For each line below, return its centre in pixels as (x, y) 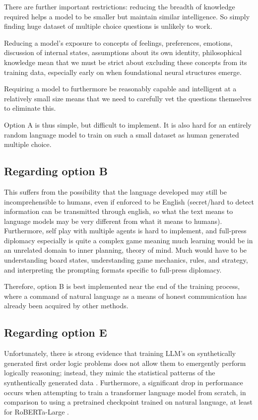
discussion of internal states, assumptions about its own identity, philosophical (123, 52)
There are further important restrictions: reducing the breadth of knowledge (120, 6)
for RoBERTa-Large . (36, 411)
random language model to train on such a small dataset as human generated (122, 134)
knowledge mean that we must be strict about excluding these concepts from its (126, 62)
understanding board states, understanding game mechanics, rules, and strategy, (126, 260)
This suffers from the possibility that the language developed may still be (115, 191)
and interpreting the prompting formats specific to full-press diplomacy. (113, 269)
